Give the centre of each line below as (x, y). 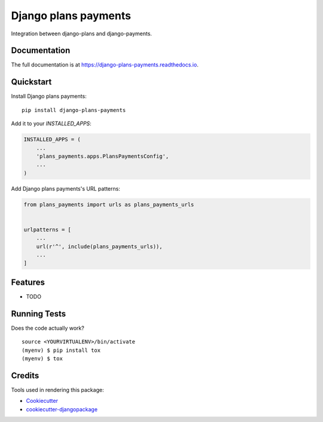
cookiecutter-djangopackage (62, 409)
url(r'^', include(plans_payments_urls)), (99, 246)
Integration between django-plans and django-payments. (82, 34)
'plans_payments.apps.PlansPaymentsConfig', (103, 156)
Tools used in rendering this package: (57, 390)
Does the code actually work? (48, 328)
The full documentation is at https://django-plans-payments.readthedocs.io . (105, 65)
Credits (25, 376)
